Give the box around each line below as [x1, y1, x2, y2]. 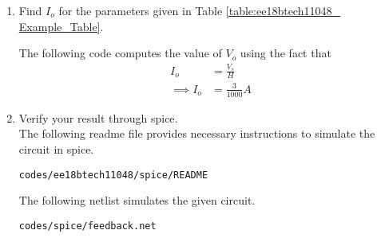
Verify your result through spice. [18, 109, 178, 126]
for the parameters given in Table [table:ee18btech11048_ [58, 2, 340, 18]
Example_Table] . [18, 18, 104, 34]
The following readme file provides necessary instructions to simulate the [18, 125, 375, 142]
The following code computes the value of [18, 45, 222, 61]
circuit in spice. [18, 140, 94, 157]
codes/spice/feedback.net [18, 220, 157, 232]
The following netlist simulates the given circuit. [18, 192, 256, 209]
